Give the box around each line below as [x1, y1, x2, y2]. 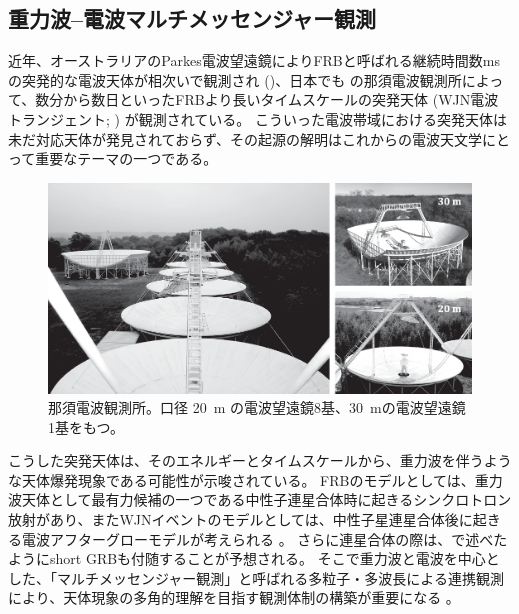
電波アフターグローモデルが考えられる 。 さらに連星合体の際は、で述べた [21, 528, 508, 549]
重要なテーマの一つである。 [35, 148, 218, 169]
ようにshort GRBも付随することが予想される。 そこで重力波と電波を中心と [8, 548, 500, 569]
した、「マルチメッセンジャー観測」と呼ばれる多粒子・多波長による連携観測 [8, 567, 504, 588]
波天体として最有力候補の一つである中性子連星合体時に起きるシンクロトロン [8, 489, 512, 510]
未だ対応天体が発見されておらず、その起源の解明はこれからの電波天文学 [8, 128, 482, 149]
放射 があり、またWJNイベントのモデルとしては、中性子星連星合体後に [8, 509, 473, 530]
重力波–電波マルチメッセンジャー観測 [8, 3, 377, 34]
